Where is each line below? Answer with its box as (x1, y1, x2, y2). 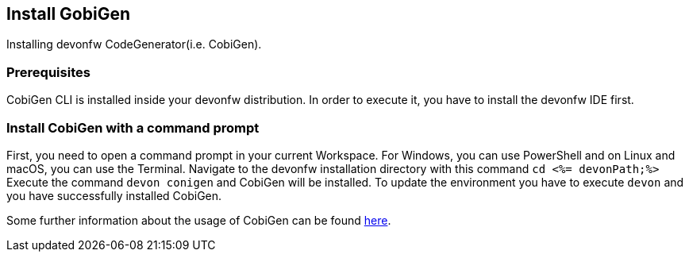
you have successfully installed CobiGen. (6, 188, 222, 202)
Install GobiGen (6, 4, 130, 24)
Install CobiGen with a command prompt (6, 119, 260, 136)
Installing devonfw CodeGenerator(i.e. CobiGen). (6, 37, 262, 52)
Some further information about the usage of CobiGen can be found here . (6, 213, 391, 227)
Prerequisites (6, 64, 90, 80)
